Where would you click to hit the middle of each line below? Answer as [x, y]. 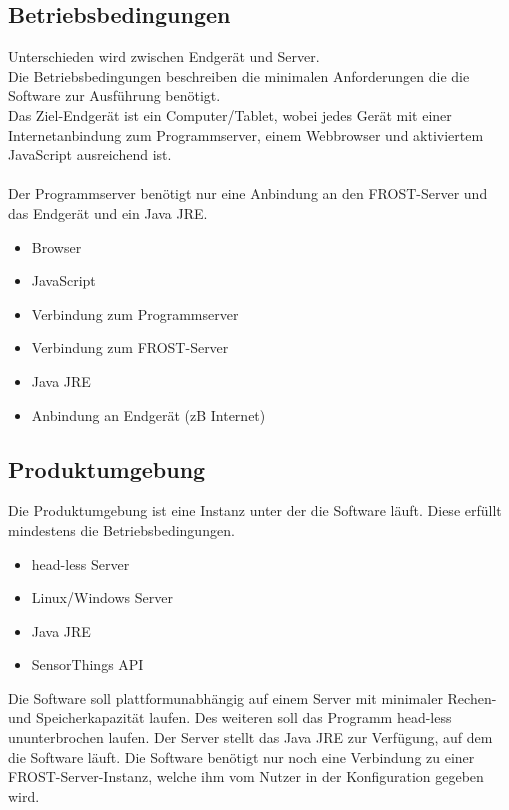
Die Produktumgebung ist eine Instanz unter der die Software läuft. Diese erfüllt [255, 510]
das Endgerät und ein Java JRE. [108, 212]
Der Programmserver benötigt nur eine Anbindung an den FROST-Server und [248, 193]
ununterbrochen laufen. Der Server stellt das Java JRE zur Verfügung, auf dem [250, 737]
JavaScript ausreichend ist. [90, 154]
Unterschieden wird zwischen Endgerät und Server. [164, 56]
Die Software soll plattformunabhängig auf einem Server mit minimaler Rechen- [252, 697]
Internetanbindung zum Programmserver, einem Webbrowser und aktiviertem [246, 134]
